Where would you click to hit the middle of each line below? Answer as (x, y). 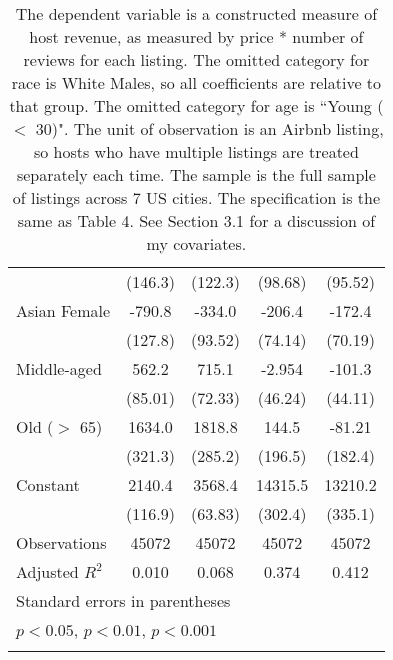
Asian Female (63, 310)
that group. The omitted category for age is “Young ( (196, 105)
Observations (61, 542)
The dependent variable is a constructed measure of (196, 13)
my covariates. (196, 243)
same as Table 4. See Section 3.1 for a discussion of (196, 220)
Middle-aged (59, 368)
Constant (48, 484)
